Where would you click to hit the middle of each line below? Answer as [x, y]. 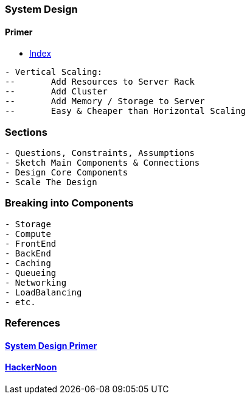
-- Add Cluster [56, 92]
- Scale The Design [51, 182]
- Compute [28, 234]
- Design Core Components [67, 172]
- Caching [28, 263]
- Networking [36, 282]
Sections [26, 132]
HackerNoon [31, 367]
